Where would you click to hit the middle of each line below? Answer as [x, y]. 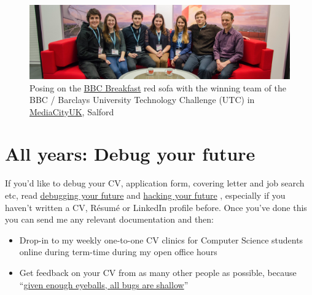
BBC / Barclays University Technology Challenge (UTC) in [142, 100]
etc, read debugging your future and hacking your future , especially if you [145, 195]
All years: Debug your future [130, 154]
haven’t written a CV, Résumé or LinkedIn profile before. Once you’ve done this [156, 207]
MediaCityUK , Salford [72, 111]
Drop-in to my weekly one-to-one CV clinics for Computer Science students [161, 239]
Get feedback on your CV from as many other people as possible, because [158, 272]
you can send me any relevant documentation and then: [110, 219]
